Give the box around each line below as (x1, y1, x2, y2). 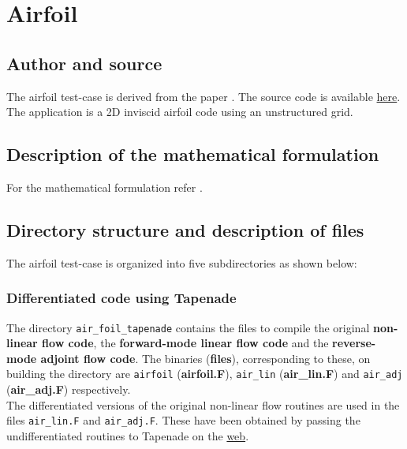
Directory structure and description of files (6, 217, 364, 241)
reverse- (332, 335, 376, 351)
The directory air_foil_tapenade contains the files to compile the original (6, 319, 370, 335)
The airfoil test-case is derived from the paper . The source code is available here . (6, 88, 401, 104)
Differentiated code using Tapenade (6, 288, 237, 308)
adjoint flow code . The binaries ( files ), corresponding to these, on (40, 350, 371, 366)
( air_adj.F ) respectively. (6, 381, 131, 398)
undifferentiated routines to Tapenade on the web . (6, 427, 249, 443)
